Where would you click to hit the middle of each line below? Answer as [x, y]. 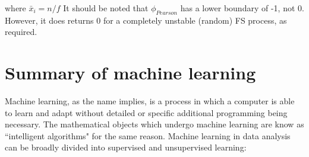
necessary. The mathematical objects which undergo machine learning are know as [154, 124]
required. [21, 32]
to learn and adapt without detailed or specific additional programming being [146, 112]
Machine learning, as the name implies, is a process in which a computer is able [150, 101]
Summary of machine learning [130, 73]
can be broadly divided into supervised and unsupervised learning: [126, 147]
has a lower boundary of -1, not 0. [242, 8]
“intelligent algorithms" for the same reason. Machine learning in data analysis [148, 135]
